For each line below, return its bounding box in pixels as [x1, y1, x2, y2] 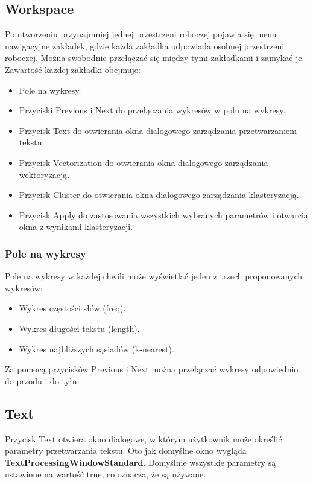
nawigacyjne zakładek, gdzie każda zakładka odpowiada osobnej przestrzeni [5, 39, 285, 52]
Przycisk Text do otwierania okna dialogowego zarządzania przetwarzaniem [19, 124, 297, 136]
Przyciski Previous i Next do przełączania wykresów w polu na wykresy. [19, 104, 286, 116]
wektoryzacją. [19, 168, 70, 180]
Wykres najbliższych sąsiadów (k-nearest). [19, 342, 174, 355]
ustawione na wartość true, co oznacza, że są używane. [5, 468, 206, 480]
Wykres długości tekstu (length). [19, 322, 140, 334]
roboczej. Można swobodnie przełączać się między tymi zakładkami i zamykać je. [5, 51, 305, 64]
